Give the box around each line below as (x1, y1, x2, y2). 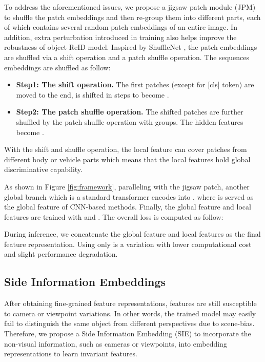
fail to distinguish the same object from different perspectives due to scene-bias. (4, 318, 255, 329)
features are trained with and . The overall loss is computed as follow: (4, 211, 223, 222)
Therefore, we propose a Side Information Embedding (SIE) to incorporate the (4, 328, 251, 339)
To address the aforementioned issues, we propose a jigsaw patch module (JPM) (4, 2, 256, 12)
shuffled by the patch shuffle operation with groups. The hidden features (16, 116, 243, 127)
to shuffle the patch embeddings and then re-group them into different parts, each (4, 11, 261, 22)
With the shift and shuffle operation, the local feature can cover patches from (4, 144, 247, 155)
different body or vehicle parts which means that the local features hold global (4, 154, 251, 164)
